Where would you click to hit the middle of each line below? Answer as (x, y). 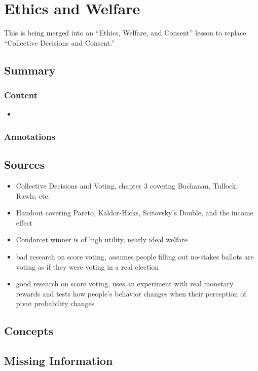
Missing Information (59, 361)
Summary (30, 70)
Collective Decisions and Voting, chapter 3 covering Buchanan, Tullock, (127, 185)
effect (24, 222)
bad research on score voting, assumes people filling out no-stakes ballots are (135, 256)
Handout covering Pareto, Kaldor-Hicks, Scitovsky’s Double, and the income (135, 213)
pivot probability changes (55, 303)
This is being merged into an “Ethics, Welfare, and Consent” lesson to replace (125, 33)
